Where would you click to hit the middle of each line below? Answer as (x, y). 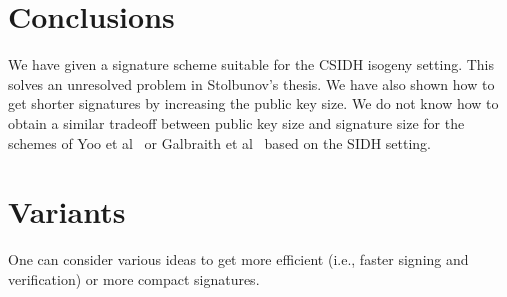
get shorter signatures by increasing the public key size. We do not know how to (253, 103)
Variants (67, 211)
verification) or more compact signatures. (134, 278)
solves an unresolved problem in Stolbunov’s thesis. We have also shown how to (251, 83)
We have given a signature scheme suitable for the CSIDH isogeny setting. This (251, 64)
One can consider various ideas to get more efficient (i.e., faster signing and (238, 259)
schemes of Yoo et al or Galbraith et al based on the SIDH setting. (219, 142)
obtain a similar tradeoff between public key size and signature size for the (236, 122)
